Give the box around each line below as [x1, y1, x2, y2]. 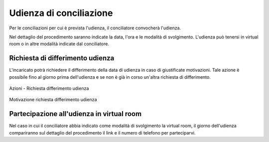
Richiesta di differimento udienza [9, 54, 115, 62]
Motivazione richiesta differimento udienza [9, 97, 97, 103]
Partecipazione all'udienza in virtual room [9, 110, 142, 118]
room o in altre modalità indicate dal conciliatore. [9, 41, 110, 47]
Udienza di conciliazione [9, 7, 113, 18]
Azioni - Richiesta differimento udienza [9, 85, 89, 92]
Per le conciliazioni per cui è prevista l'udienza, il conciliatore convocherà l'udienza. [9, 25, 181, 31]
